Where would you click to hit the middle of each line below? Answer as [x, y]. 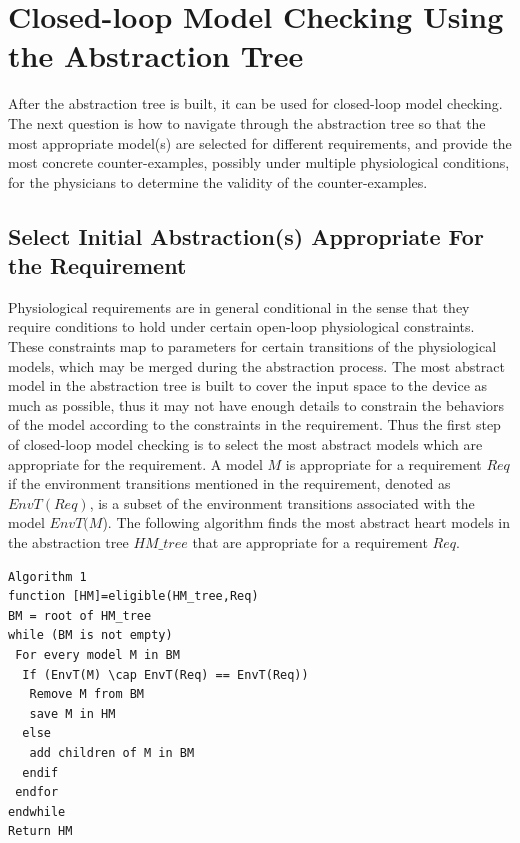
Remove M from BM [87, 694]
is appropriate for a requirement [383, 463]
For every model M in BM [97, 654]
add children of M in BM [112, 752]
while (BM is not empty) [90, 635]
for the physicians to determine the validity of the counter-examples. [218, 181]
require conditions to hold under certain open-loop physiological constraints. [241, 326]
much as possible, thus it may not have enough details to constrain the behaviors [256, 404]
